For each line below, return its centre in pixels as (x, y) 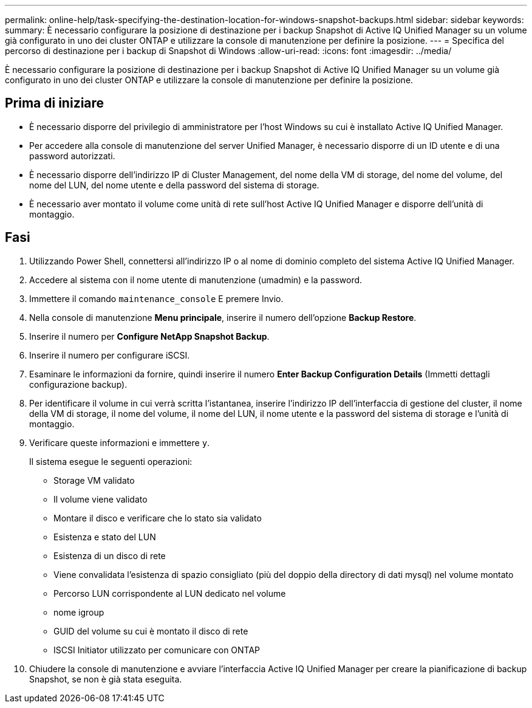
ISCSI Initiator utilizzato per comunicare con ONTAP (157, 650)
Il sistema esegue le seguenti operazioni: (111, 461)
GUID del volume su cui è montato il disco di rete (151, 631)
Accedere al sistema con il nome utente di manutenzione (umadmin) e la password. (196, 280)
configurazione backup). (78, 384)
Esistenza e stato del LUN (105, 537)
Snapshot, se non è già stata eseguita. (106, 679)
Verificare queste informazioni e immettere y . (120, 442)
